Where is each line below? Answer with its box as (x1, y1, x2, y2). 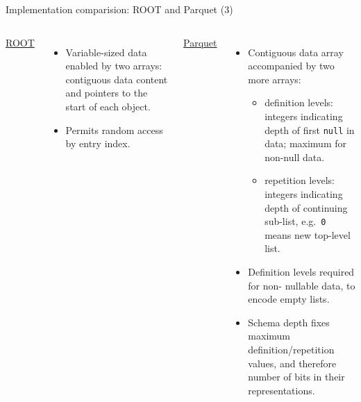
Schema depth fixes (248, 315, 330, 329)
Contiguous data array (248, 44, 344, 59)
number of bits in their (248, 369, 345, 384)
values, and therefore (248, 355, 337, 370)
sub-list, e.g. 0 (265, 214, 326, 228)
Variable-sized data (65, 44, 147, 59)
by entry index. (65, 136, 131, 151)
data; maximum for (265, 136, 347, 151)
